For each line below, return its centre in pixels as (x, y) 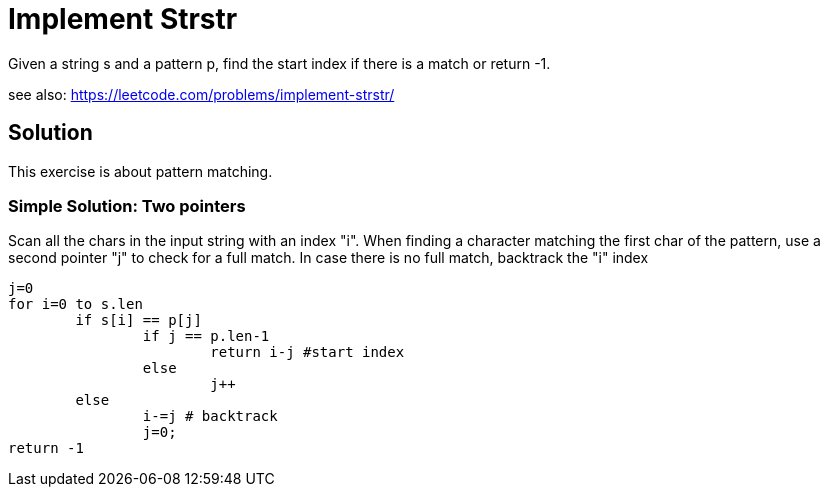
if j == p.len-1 (206, 336)
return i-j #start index (307, 352)
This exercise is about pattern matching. (140, 171)
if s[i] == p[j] (138, 320)
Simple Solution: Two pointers (127, 205)
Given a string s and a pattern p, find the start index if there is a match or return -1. (279, 63)
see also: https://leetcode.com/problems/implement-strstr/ (201, 94)
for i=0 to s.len (75, 304)
